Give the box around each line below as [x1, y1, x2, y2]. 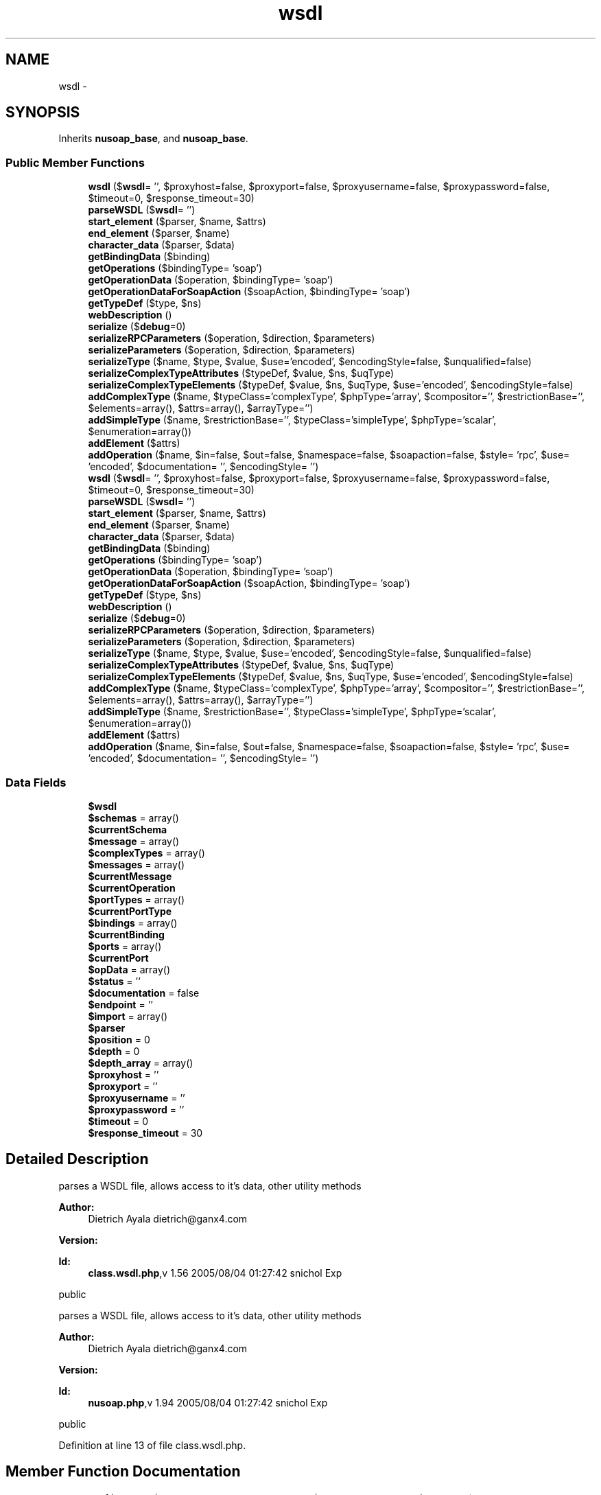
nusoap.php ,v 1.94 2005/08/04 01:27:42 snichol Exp [88, 1396, 328, 1409]
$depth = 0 [88, 1045, 140, 1057]
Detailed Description [5, 1150, 149, 1168]
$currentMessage [88, 870, 172, 882]
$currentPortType [88, 905, 172, 917]
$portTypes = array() [88, 893, 185, 905]
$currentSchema [88, 823, 167, 835]
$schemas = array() [88, 811, 179, 824]
